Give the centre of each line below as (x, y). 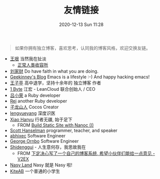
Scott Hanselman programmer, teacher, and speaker (64, 130)
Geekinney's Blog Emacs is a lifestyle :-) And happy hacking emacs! (80, 77)
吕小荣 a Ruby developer (35, 95)
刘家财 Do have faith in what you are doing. (54, 71)
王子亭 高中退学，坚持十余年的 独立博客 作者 (55, 83)
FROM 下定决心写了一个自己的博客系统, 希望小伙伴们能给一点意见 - (86, 153)
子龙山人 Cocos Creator (34, 107)
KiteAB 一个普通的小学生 (35, 171)
